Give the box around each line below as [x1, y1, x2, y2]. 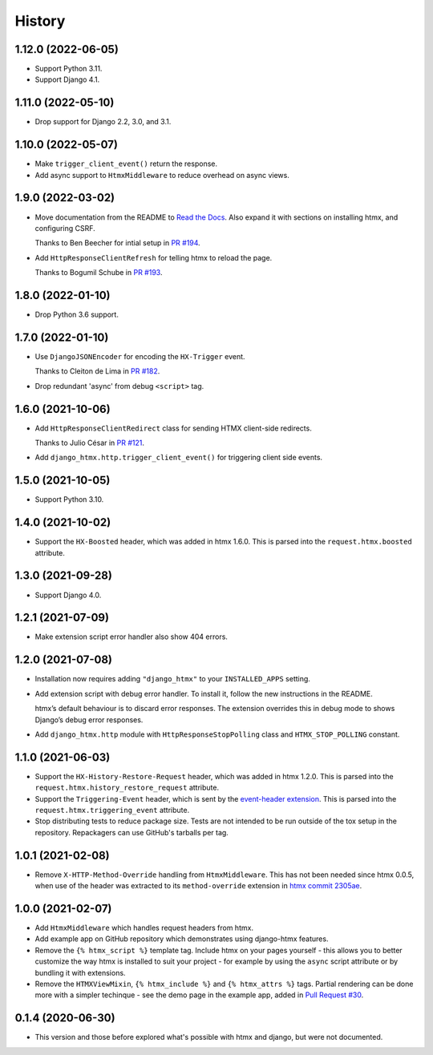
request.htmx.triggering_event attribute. [34, 805, 190, 814]
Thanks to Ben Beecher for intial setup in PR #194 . [34, 238, 200, 248]
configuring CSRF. [34, 223, 95, 232]
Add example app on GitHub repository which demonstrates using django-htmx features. [34, 934, 329, 944]
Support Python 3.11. [34, 64, 103, 74]
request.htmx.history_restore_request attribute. [34, 782, 220, 793]
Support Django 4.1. [34, 75, 100, 84]
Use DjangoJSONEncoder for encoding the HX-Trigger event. [34, 351, 245, 361]
